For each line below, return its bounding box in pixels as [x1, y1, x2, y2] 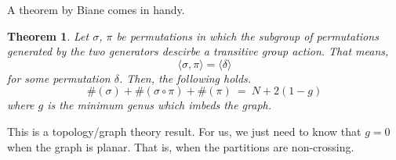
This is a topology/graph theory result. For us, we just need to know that [7, 123, 361, 139]
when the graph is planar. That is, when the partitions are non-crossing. [7, 138, 354, 155]
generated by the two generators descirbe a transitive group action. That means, [7, 43, 389, 59]
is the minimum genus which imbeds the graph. [47, 97, 271, 113]
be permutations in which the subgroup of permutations [116, 27, 379, 44]
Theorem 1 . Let [7, 27, 89, 44]
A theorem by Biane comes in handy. [7, 2, 185, 17]
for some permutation [7, 69, 111, 86]
